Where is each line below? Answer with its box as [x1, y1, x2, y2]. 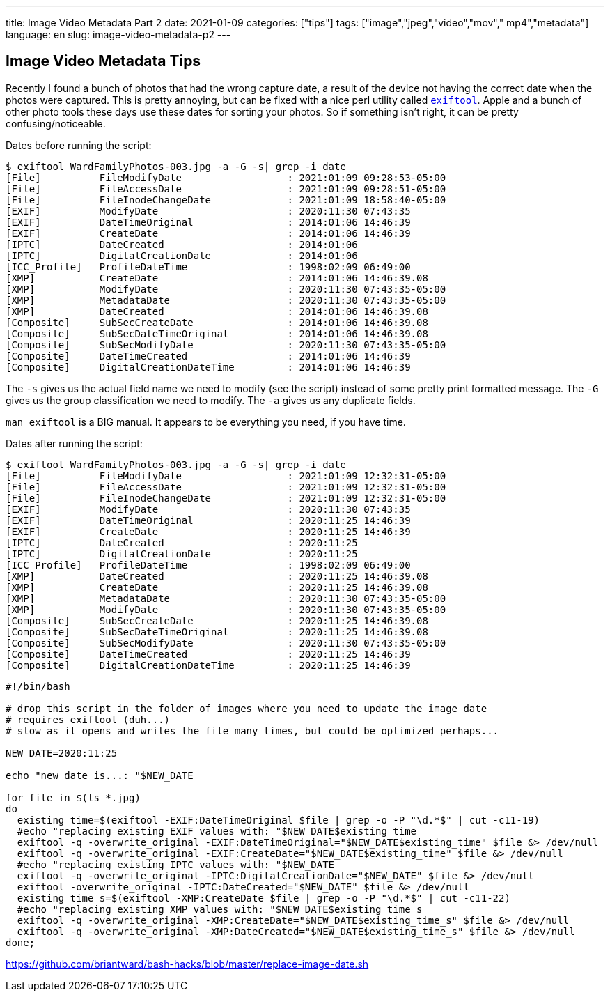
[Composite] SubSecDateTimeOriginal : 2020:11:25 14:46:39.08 [6, 626, 428, 637]
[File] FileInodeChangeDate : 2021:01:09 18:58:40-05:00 [6, 194, 446, 206]
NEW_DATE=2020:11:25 [6, 747, 118, 759]
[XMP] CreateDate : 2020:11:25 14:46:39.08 [6, 581, 428, 593]
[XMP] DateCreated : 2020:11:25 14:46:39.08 [6, 570, 428, 582]
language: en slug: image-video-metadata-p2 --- [6, 29, 231, 40]
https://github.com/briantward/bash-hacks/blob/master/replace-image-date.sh [6, 957, 369, 970]
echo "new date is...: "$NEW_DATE [6, 769, 194, 781]
